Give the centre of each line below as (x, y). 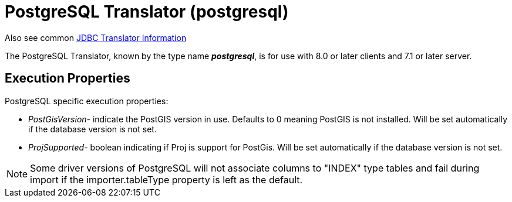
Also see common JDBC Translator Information (96, 37)
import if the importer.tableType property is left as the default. (166, 179)
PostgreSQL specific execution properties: (87, 101)
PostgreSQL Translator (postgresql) (147, 12)
